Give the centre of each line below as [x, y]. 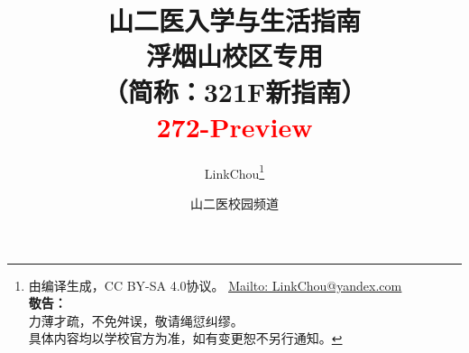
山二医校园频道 [234, 203]
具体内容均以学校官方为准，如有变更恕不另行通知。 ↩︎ [185, 338]
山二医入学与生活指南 [234, 20]
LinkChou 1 [234, 172]
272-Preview [234, 126]
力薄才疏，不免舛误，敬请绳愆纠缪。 [136, 320]
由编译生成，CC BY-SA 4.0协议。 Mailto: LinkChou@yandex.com [215, 285]
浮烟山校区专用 [234, 56]
